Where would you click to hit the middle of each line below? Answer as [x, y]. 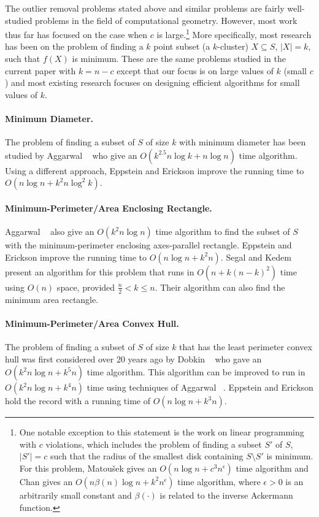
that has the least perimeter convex [246, 347]
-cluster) [233, 46]
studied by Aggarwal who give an [71, 155]
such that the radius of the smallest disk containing [147, 456]
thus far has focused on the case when [76, 34]
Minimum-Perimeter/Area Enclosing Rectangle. [109, 208]
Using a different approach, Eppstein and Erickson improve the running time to [155, 170]
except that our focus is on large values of [195, 70]
